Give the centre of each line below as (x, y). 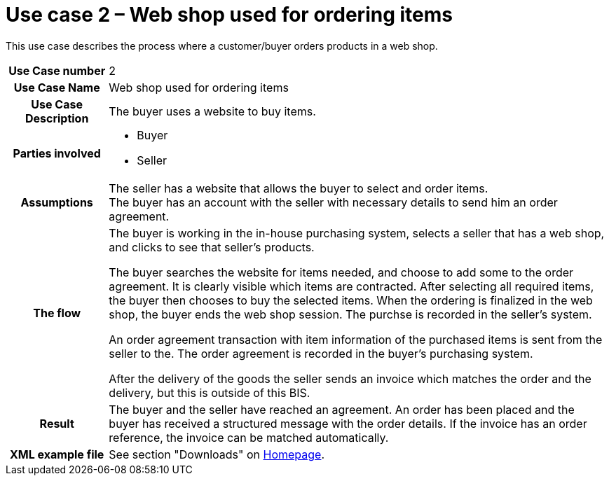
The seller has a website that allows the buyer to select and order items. (299, 188)
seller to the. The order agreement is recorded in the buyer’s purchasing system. (321, 353)
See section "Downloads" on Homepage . (217, 454)
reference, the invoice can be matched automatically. (249, 437)
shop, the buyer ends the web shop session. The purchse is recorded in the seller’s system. (350, 314)
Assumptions (57, 202)
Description (57, 118)
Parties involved (57, 153)
